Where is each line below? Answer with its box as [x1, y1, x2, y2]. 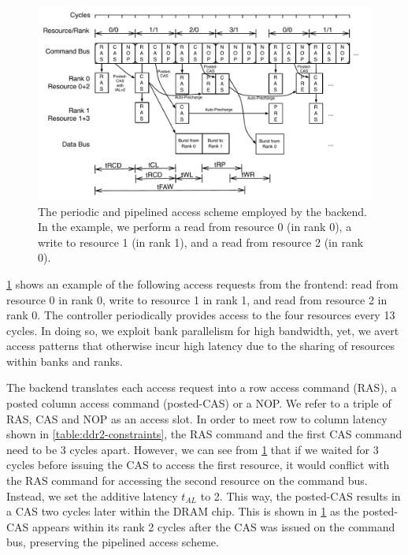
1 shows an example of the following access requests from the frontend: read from [6, 275, 399, 292]
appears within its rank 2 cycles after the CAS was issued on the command [32, 518, 395, 535]
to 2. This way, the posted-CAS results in [200, 487, 401, 504]
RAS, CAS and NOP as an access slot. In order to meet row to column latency [6, 410, 388, 426]
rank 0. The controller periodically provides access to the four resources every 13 [6, 307, 395, 323]
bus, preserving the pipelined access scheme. [6, 534, 219, 550]
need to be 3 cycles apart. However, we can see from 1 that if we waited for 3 [6, 441, 379, 457]
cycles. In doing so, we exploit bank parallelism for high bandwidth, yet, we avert [6, 322, 399, 338]
